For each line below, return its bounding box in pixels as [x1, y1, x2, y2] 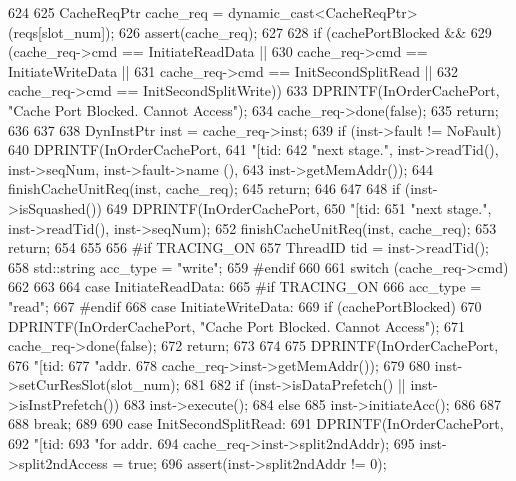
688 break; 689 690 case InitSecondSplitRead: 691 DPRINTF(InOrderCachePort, [8, 413, 504, 434]
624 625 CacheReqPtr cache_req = [8, 2, 224, 22]
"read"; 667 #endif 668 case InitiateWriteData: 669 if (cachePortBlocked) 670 [8, 295, 482, 316]
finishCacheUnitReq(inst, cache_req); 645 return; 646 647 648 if [8, 178, 401, 199]
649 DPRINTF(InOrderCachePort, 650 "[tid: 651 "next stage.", [106, 197, 492, 218]
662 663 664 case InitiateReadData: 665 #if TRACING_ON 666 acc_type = [8, 276, 482, 297]
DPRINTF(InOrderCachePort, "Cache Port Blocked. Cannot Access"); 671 [8, 315, 466, 336]
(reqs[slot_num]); [8, 21, 115, 42]
